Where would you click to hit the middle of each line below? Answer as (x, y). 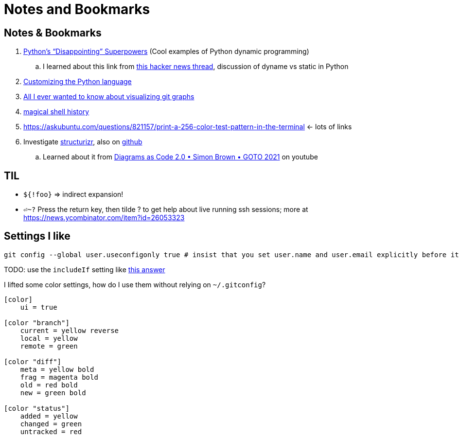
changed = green (51, 424)
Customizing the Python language (78, 82)
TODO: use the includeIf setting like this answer (85, 269)
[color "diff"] (33, 361)
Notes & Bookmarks (53, 33)
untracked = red (51, 431)
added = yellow (49, 416)
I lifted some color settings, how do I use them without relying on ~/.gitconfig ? (135, 284)
